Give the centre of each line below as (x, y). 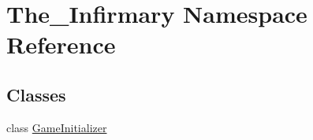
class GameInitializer (57, 127)
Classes (36, 94)
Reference (61, 44)
